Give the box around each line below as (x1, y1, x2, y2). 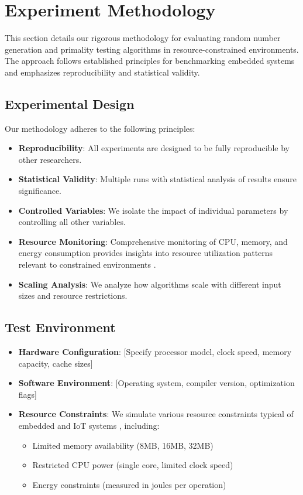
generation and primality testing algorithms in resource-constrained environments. (5, 43, 299, 55)
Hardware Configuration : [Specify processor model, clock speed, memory (18, 346, 292, 358)
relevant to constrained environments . (18, 258, 156, 271)
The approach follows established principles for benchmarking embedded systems (5, 54, 295, 67)
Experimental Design (5, 94, 135, 112)
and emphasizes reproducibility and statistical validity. (5, 66, 200, 78)
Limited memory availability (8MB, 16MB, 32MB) (32, 439, 214, 451)
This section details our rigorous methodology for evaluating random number (5, 32, 281, 44)
